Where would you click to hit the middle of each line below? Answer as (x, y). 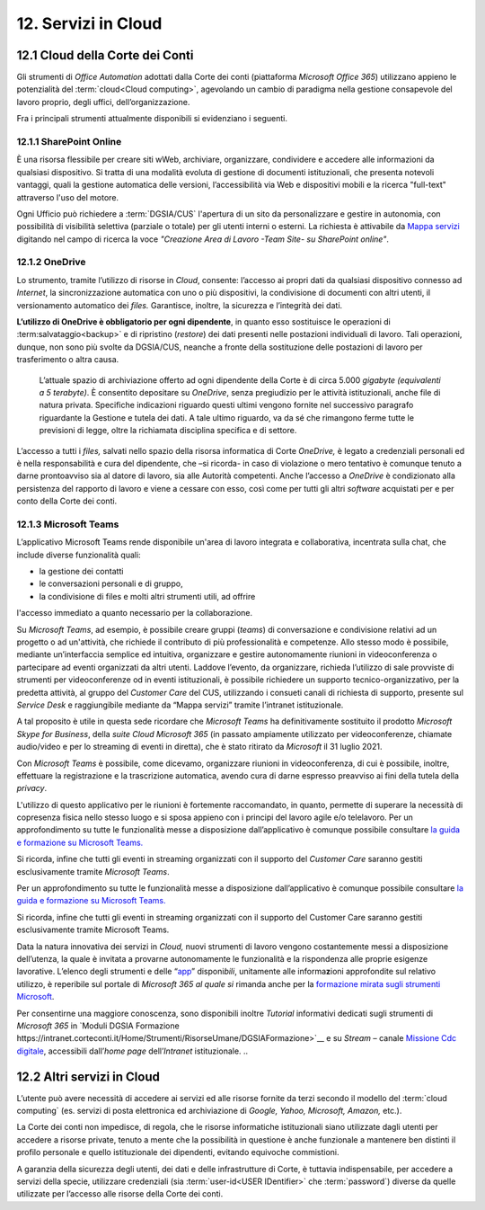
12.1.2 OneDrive (51, 262)
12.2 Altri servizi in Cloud (88, 1077)
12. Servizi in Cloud (89, 23)
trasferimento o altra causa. (68, 360)
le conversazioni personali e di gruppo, (111, 583)
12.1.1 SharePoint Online (69, 142)
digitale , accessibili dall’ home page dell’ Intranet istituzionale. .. (132, 1051)
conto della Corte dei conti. (67, 501)
